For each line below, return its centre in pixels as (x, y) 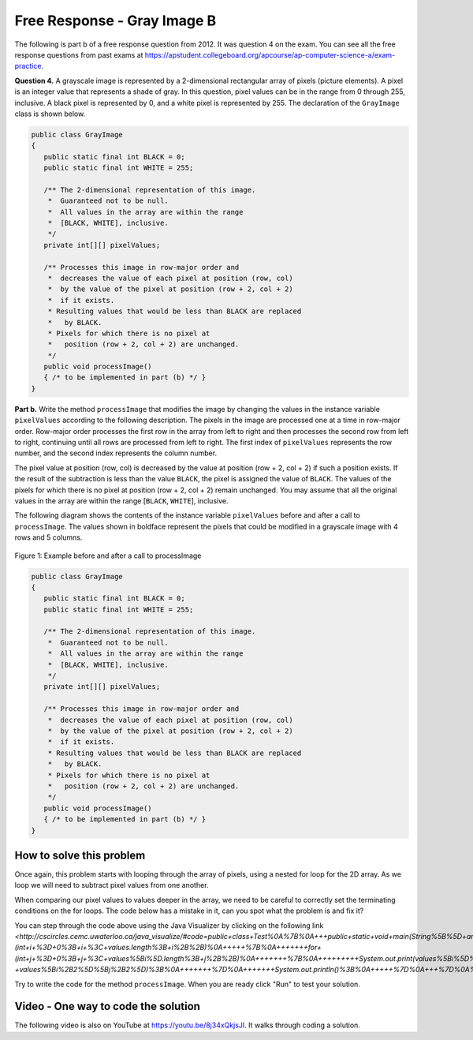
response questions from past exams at (79, 54)
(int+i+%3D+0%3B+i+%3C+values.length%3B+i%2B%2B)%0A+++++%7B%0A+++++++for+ (168, 948)
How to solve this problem (80, 855)
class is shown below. (50, 114)
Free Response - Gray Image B (115, 21)
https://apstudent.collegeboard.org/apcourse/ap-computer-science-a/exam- (270, 54)
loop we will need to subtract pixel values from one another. (112, 885)
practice (28, 66)
